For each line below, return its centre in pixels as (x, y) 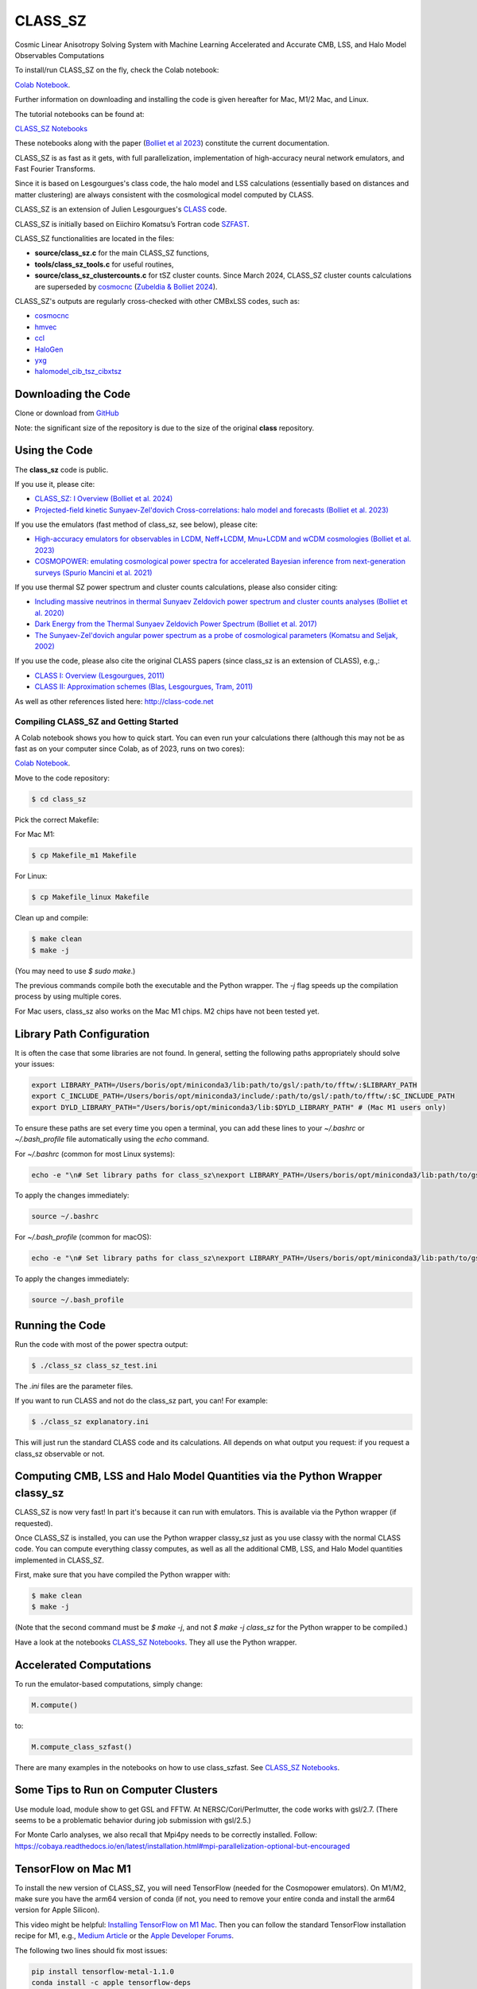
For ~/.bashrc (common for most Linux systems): (95, 1154)
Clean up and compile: (52, 918)
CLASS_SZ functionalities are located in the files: (95, 239)
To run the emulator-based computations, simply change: (109, 1683)
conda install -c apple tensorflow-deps (111, 1982)
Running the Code (60, 1325)
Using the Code (54, 451)
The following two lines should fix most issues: (91, 1950)
